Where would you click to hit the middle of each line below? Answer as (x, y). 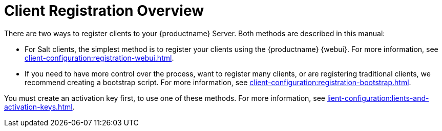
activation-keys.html (38, 107)
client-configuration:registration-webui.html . (99, 58)
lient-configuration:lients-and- (378, 98)
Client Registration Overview (104, 11)
